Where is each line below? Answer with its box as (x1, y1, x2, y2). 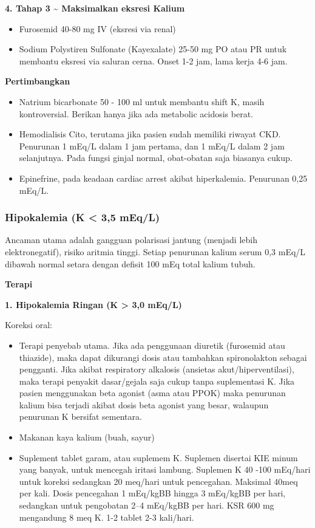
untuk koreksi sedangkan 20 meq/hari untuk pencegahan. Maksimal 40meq (19, 475, 298, 487)
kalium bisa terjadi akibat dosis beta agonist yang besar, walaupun (19, 398, 269, 411)
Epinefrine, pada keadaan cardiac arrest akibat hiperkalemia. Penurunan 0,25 (19, 171, 308, 184)
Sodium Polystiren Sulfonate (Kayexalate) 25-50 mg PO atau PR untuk (19, 43, 287, 55)
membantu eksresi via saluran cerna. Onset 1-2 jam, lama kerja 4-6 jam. (19, 54, 288, 67)
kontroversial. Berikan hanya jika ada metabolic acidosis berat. (19, 107, 254, 120)
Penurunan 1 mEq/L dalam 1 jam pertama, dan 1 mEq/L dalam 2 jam (19, 139, 285, 152)
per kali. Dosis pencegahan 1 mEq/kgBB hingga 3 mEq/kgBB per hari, (19, 487, 286, 499)
